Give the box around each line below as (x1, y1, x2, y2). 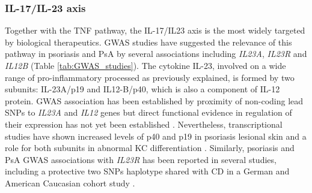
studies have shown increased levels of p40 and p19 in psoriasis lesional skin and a (5, 129, 307, 142)
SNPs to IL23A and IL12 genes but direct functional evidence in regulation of (5, 106, 292, 119)
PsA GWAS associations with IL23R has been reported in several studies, (5, 153, 277, 165)
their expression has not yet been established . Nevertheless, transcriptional (5, 117, 283, 130)
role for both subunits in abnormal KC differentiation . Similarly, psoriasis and (5, 141, 295, 154)
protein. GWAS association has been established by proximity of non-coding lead (5, 94, 304, 107)
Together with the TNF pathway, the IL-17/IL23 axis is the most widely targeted (5, 24, 305, 37)
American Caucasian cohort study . (5, 176, 135, 189)
